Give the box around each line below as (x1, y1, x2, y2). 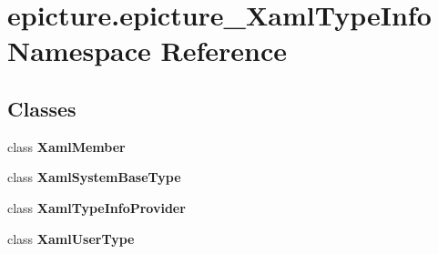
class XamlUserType (7, 229, 135, 248)
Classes (7, 94, 76, 122)
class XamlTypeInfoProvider (7, 198, 186, 217)
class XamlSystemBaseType (7, 168, 181, 187)
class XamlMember (7, 137, 126, 156)
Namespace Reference (7, 32, 287, 69)
